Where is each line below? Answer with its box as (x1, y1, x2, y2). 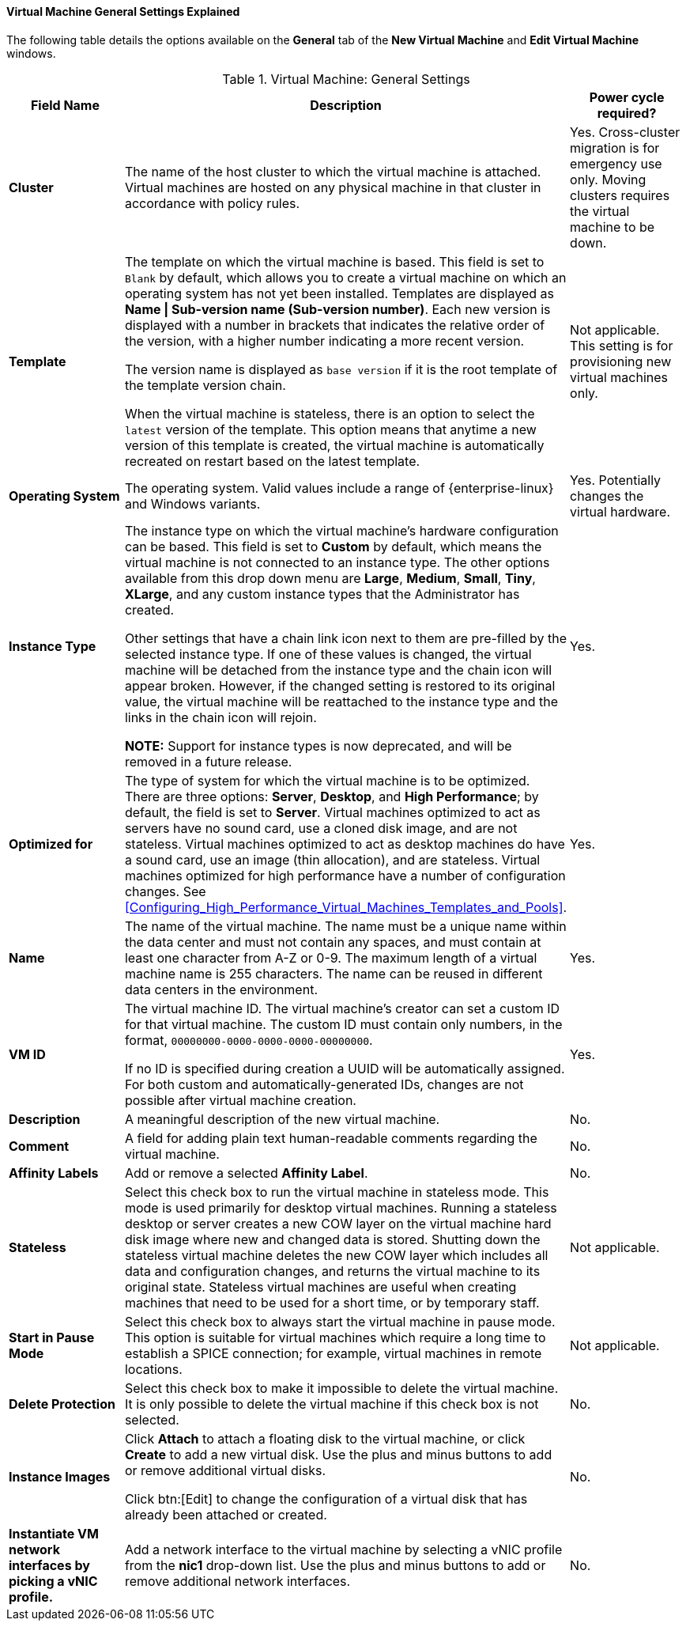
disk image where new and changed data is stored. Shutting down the (124, 1231, 541, 1247)
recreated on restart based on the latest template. (124, 452, 420, 469)
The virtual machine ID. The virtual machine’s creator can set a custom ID (124, 1000, 560, 1016)
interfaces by (9, 1557, 90, 1573)
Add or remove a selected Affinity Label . (124, 1164, 368, 1181)
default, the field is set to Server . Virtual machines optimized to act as (124, 804, 541, 820)
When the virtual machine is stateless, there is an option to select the (124, 405, 535, 422)
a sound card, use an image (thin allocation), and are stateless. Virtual (124, 851, 541, 868)
